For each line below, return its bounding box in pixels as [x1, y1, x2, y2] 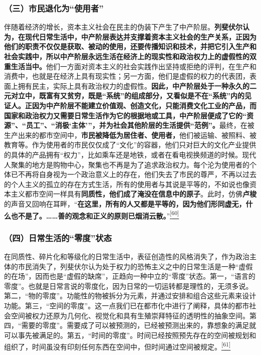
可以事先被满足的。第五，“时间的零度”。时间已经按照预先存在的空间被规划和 [4, 329, 256, 340]
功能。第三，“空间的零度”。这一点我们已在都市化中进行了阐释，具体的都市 [4, 300, 249, 310]
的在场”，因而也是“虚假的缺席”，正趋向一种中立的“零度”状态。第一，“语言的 [4, 271, 255, 281]
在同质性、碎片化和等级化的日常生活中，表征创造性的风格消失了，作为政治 [4, 251, 249, 261]
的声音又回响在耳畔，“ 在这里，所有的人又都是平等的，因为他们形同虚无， [4, 198, 246, 209]
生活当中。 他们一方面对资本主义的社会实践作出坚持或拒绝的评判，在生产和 [11, 61, 256, 71]
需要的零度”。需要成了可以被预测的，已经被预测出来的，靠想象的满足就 [21, 320, 256, 330]
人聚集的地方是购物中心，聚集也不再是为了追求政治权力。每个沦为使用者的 [4, 159, 249, 169]
